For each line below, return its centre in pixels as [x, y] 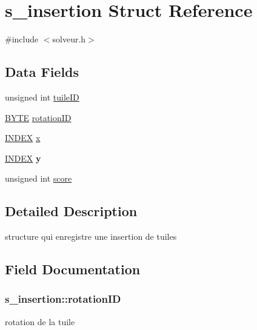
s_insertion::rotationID [63, 299]
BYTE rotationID [38, 117]
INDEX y [23, 158]
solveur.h [69, 39]
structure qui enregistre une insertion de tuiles [91, 236]
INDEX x [23, 138]
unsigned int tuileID [42, 97]
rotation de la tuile [40, 321]
